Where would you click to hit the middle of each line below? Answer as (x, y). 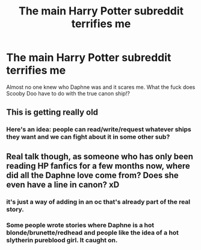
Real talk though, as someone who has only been (100, 157)
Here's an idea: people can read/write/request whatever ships (99, 129)
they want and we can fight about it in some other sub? (88, 137)
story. (15, 209)
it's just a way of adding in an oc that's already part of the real (98, 201)
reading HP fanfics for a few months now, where (98, 166)
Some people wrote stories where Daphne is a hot (80, 225)
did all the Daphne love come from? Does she (92, 175)
